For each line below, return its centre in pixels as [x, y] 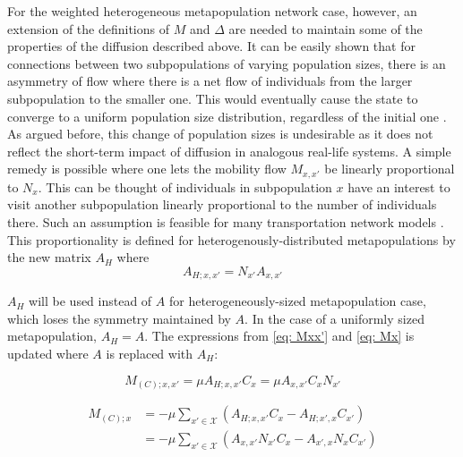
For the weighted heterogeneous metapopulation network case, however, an [212, 11]
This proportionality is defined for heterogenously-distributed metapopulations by [231, 239]
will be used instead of [90, 301]
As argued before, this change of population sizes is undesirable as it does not [220, 134]
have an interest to [399, 186]
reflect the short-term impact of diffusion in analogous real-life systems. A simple [229, 151]
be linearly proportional [390, 169]
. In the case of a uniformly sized [334, 318]
